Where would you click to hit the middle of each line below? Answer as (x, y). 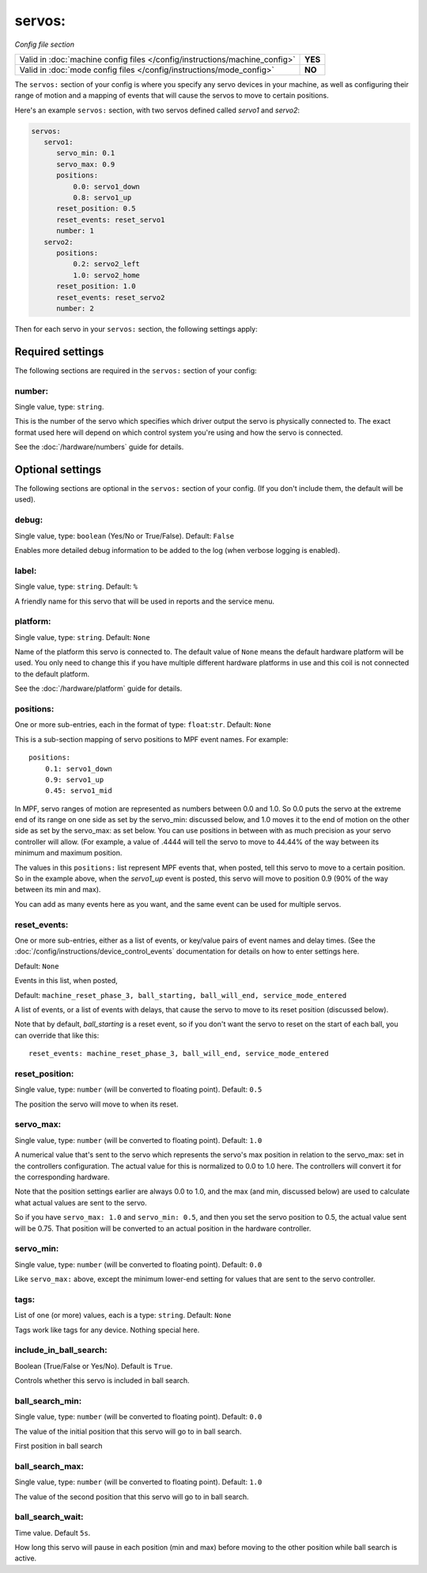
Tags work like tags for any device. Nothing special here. (107, 1330)
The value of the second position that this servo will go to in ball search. (132, 1496)
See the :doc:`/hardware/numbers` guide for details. (99, 447)
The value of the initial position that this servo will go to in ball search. (128, 1431)
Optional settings (58, 469)
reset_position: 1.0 (96, 286)
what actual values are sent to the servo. (81, 1202)
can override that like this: (57, 1035)
